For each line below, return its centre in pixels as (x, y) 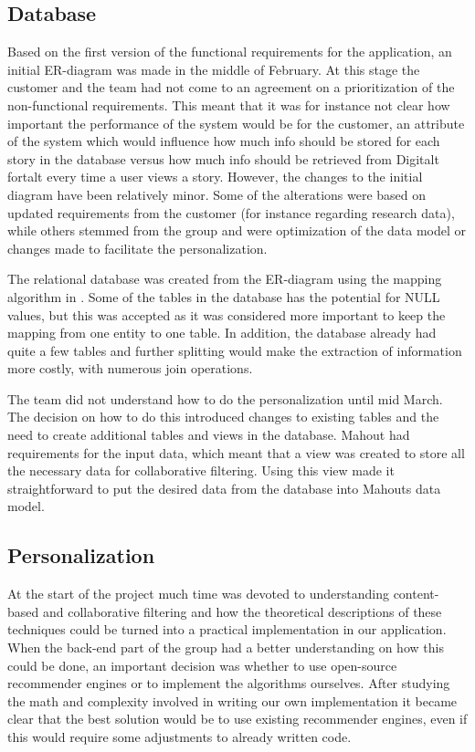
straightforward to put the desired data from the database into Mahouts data (224, 488)
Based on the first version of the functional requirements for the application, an (230, 52)
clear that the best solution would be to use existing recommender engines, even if (237, 719)
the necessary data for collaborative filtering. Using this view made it (201, 470)
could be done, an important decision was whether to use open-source (202, 665)
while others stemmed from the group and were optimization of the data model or (237, 230)
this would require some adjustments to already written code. (179, 736)
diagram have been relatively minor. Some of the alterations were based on (217, 194)
